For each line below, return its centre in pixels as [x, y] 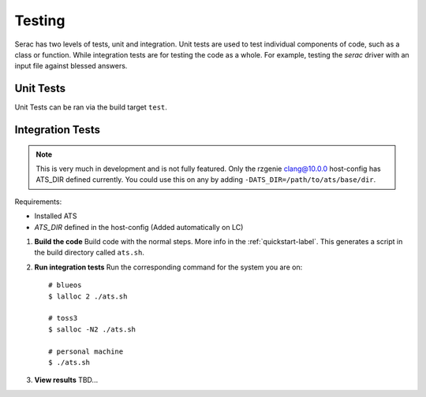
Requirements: [38, 202]
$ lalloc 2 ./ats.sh [88, 296]
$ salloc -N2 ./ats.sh [92, 329]
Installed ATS [56, 216]
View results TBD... [66, 380]
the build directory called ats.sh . [90, 253]
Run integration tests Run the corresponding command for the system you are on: [168, 267]
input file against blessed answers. [71, 66]
